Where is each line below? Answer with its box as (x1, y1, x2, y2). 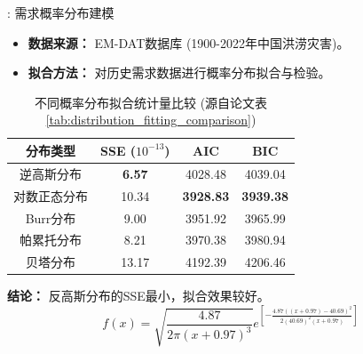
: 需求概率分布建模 (7, 4, 114, 21)
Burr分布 (25, 208, 76, 227)
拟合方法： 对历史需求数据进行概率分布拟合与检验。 (28, 63, 331, 82)
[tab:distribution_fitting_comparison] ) (45, 110, 256, 129)
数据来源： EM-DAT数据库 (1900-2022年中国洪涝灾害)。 (28, 33, 350, 52)
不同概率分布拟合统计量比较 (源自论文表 (35, 93, 268, 111)
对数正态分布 (13, 186, 88, 205)
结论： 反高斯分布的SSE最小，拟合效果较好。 (7, 286, 270, 305)
